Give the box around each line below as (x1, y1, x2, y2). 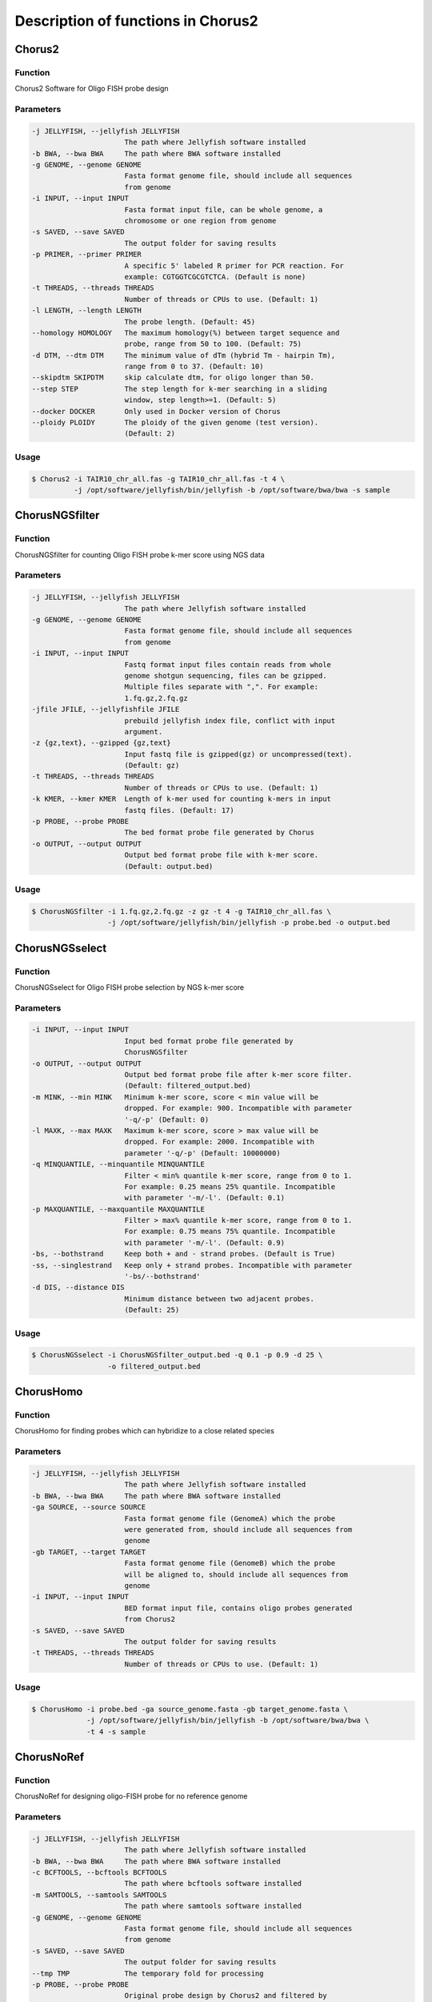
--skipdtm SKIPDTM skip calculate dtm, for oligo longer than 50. (31, 373, 315, 382)
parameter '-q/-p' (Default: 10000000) (124, 1148, 281, 1157)
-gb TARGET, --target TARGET (31, 1547, 146, 1557)
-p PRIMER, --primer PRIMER (31, 250, 142, 259)
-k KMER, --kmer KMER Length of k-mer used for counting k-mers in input (31, 794, 332, 804)
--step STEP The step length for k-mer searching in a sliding (31, 384, 327, 393)
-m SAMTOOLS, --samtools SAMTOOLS (31, 1890, 167, 1899)
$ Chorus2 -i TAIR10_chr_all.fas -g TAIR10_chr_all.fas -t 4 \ (31, 474, 286, 484)
